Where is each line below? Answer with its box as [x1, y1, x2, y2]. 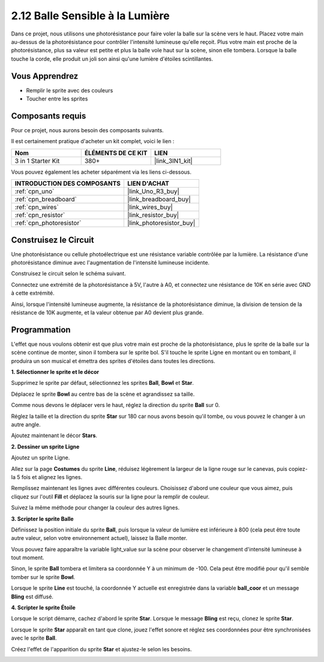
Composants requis [11, 111, 86, 121]
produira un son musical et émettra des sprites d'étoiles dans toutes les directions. [11, 357, 215, 364]
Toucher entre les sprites [26, 95, 88, 102]
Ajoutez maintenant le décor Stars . [11, 432, 98, 439]
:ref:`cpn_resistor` [14, 211, 65, 219]
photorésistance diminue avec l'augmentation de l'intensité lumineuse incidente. [11, 259, 210, 266]
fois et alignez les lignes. [21, 473, 83, 480]
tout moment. [11, 554, 44, 562]
